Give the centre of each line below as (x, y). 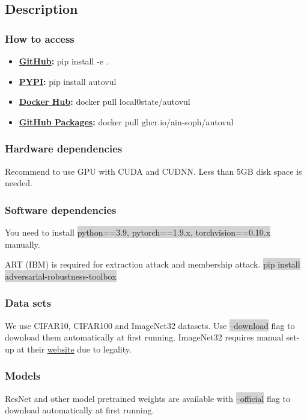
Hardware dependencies (64, 149)
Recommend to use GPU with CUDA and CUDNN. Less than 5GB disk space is (153, 171)
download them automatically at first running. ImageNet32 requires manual (144, 337)
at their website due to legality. (74, 349)
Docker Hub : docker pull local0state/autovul (105, 102)
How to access (40, 38)
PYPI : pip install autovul (68, 81)
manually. (23, 244)
